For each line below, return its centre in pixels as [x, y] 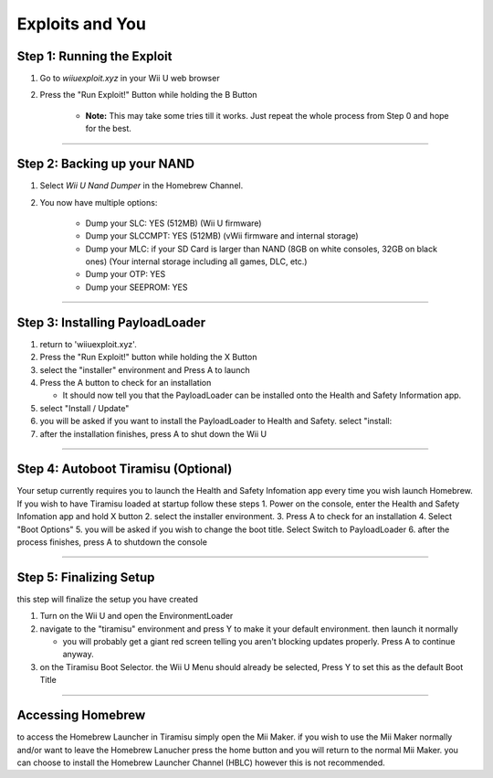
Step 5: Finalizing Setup [86, 577]
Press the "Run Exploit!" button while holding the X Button [148, 357]
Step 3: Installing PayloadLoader [111, 322]
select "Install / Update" [84, 408]
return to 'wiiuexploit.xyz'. [88, 344]
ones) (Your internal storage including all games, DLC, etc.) [196, 261]
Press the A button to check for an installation [126, 382]
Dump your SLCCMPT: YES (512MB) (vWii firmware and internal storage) [222, 236]
